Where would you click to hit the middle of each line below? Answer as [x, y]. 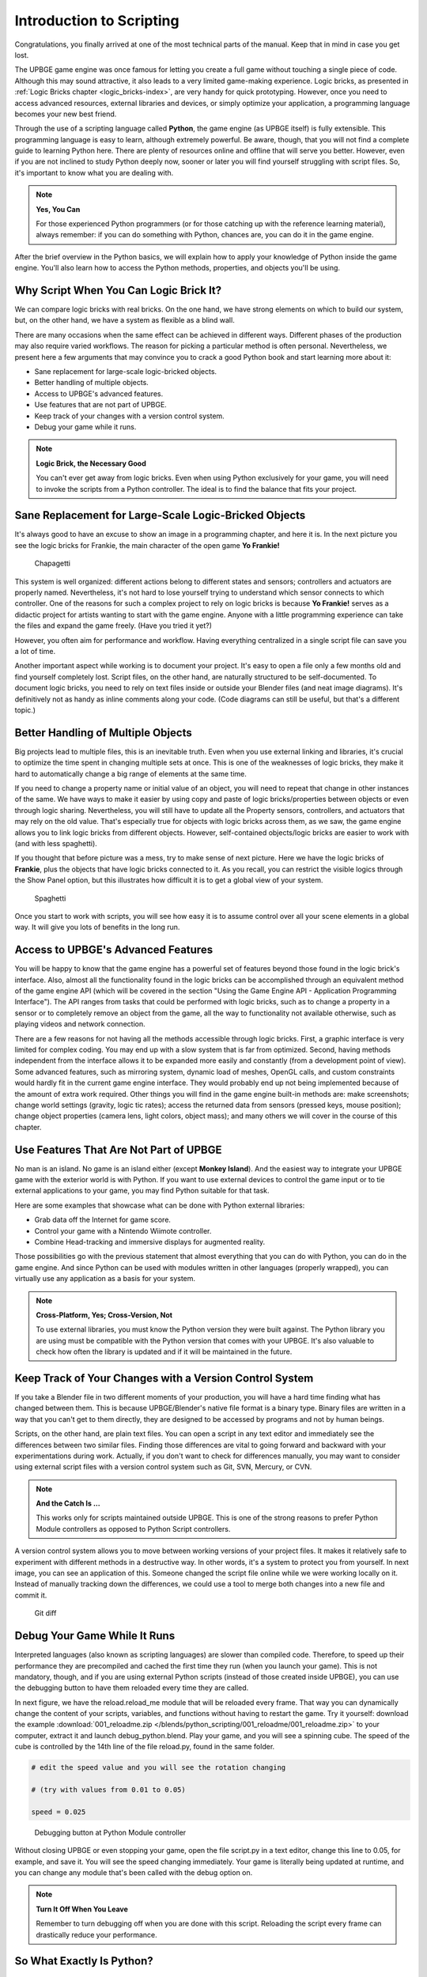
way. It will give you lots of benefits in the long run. [97, 927]
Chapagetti [53, 563]
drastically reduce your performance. [96, 1934]
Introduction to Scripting [97, 21]
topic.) [25, 710]
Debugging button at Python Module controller [110, 1832]
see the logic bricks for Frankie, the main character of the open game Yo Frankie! [147, 545]
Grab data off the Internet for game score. [103, 1220]
